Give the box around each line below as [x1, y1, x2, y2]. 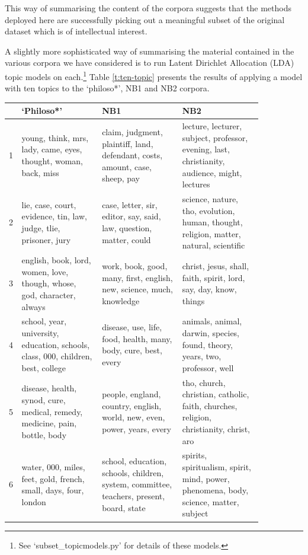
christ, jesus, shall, [182, 259, 249, 272]
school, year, [21, 315, 67, 327]
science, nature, [182, 192, 238, 205]
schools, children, [102, 466, 164, 479]
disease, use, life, [102, 321, 162, 333]
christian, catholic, [182, 388, 249, 400]
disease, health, [21, 382, 77, 394]
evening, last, [182, 143, 230, 155]
